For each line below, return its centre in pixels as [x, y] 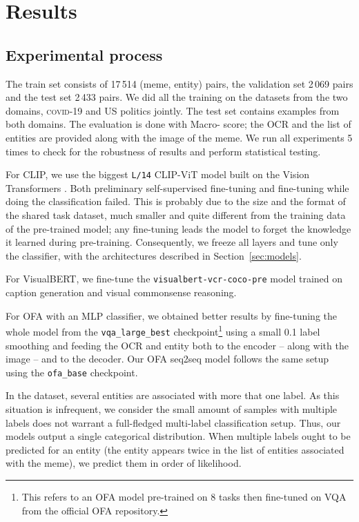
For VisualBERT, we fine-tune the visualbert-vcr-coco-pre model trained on [174, 279]
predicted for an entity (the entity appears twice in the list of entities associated [175, 449]
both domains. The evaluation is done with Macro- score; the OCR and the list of [178, 124]
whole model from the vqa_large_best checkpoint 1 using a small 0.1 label [163, 330]
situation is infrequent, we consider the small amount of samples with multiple [172, 408]
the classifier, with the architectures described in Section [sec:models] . [154, 255]
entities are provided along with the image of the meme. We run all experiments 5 [179, 137]
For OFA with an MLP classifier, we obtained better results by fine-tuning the [171, 315]
